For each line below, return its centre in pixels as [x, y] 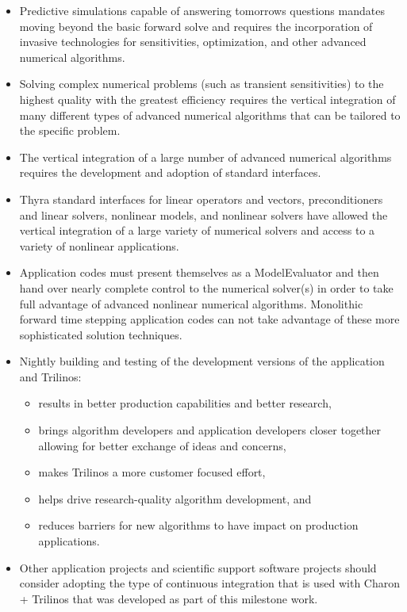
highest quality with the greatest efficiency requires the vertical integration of [207, 99]
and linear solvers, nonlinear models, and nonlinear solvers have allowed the [203, 214]
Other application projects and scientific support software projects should [198, 567]
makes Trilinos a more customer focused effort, [152, 472]
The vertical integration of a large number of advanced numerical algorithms [205, 157]
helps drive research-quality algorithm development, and [175, 498]
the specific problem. [70, 130]
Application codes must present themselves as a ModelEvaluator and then [199, 272]
